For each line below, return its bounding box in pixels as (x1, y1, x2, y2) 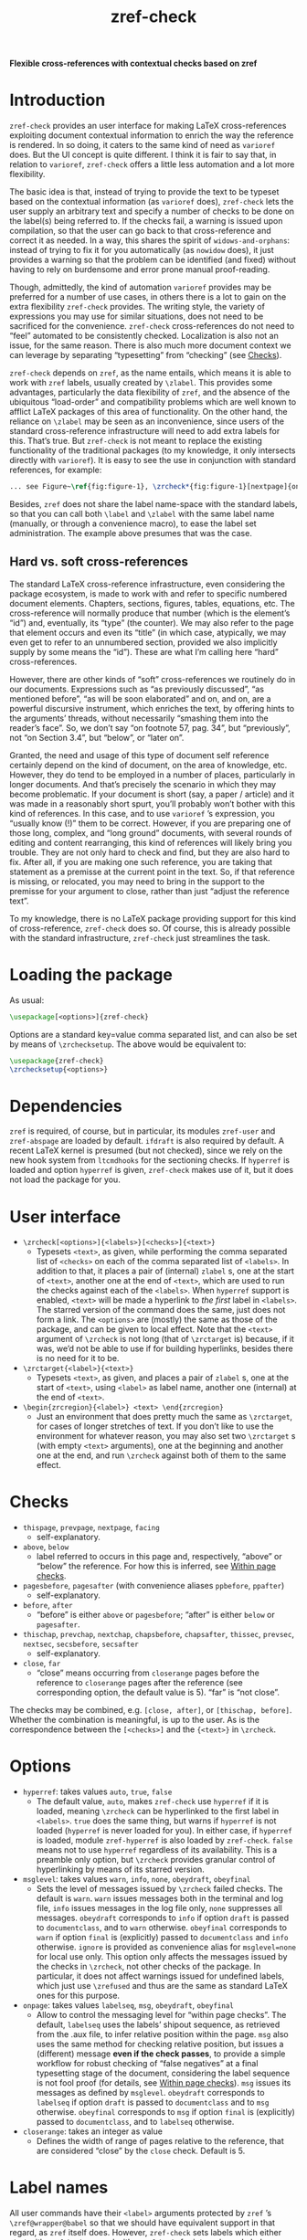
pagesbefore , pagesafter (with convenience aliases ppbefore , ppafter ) (22, 1580, 285, 1591)
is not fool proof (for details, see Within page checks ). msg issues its (36, 2077, 291, 2088)
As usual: (9, 994, 45, 1006)
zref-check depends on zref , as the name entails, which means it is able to (9, 367, 291, 378)
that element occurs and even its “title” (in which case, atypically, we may (9, 627, 287, 638)
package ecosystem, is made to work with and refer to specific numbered (9, 587, 288, 599)
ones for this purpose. (36, 1990, 121, 2002)
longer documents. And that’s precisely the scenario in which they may (9, 778, 277, 789)
